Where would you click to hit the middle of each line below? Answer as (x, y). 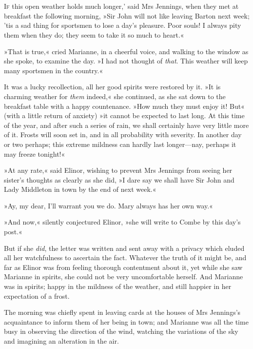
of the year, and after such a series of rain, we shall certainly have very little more (126, 125)
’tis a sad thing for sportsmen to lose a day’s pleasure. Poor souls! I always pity (123, 25)
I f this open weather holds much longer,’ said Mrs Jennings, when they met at (121, 6)
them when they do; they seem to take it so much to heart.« (94, 34)
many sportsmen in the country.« (54, 70)
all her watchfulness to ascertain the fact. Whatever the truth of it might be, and (125, 257)
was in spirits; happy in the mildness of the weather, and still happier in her (118, 286)
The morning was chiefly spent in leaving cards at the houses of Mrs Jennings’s (122, 312)
